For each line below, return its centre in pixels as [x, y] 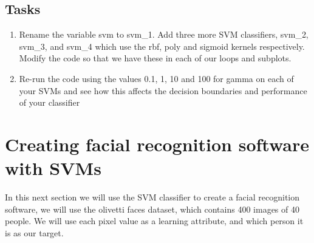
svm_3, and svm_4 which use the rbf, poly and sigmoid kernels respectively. [162, 46]
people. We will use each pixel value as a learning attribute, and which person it [154, 221]
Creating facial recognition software [157, 144]
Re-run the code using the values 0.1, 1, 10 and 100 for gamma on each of [156, 78]
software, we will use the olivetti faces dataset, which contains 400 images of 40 [152, 209]
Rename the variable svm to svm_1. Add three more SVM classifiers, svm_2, [164, 34]
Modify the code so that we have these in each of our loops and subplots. [155, 58]
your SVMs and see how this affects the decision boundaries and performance [163, 90]
